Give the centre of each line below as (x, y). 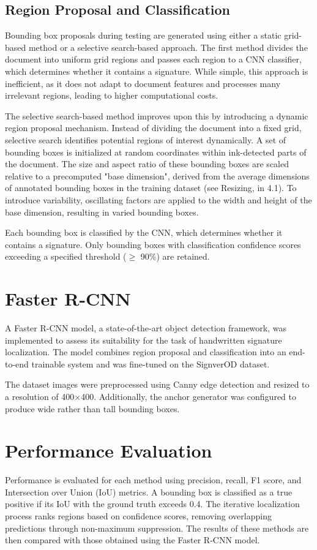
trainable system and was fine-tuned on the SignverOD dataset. (151, 364)
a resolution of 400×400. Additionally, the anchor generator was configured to (151, 396)
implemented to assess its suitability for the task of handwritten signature (144, 340)
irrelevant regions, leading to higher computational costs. (112, 95)
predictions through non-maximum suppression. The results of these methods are (157, 528)
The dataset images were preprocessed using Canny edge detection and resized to (157, 384)
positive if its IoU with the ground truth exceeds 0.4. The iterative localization (152, 504)
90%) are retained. (175, 256)
